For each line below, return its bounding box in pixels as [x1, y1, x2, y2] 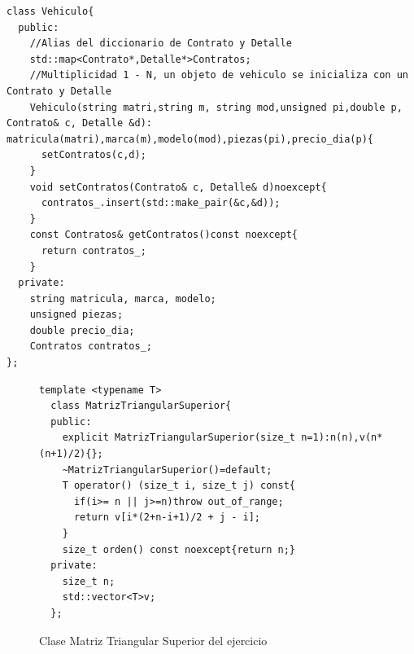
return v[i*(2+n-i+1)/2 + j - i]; [73, 511, 261, 524]
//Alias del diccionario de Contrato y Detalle [29, 37, 292, 50]
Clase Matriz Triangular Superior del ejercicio [39, 631, 268, 648]
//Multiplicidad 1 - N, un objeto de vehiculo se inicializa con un [29, 69, 408, 81]
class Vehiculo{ [7, 6, 94, 17]
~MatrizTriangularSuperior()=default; [62, 463, 272, 476]
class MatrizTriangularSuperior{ [50, 400, 232, 412]
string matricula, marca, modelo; [29, 292, 216, 305]
